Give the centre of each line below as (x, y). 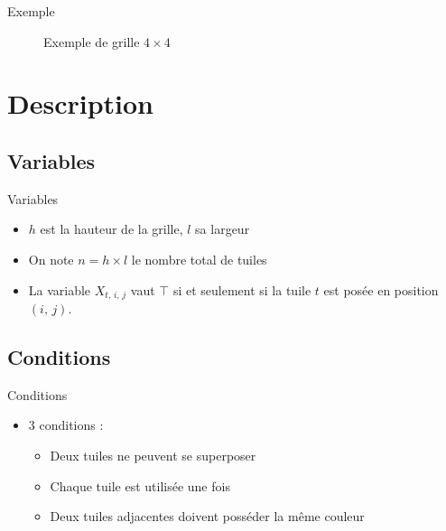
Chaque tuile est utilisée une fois (140, 485)
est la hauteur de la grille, (111, 229)
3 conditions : (66, 425)
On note (51, 259)
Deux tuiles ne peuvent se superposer (153, 455)
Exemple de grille (92, 41)
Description (81, 103)
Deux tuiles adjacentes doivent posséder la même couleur (207, 516)
